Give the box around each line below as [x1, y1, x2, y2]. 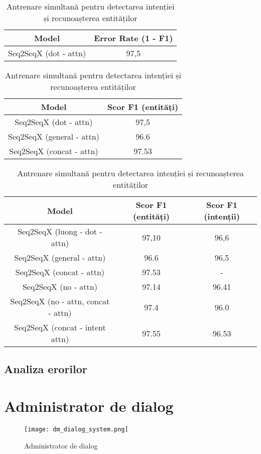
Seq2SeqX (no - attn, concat [10, 295, 110, 307]
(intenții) [204, 210, 240, 222]
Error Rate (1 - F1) [94, 32, 173, 44]
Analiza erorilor [4, 361, 87, 377]
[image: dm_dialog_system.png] [24, 425, 128, 433]
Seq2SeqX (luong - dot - [18, 225, 102, 237]
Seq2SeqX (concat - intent [14, 321, 106, 333]
